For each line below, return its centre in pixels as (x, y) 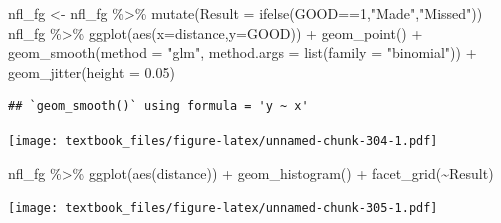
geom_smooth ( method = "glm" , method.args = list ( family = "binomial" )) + (242, 52)
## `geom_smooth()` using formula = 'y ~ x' (158, 106)
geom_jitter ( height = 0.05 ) (91, 71)
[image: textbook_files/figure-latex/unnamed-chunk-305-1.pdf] (223, 208)
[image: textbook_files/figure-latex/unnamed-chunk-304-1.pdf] (223, 140)
